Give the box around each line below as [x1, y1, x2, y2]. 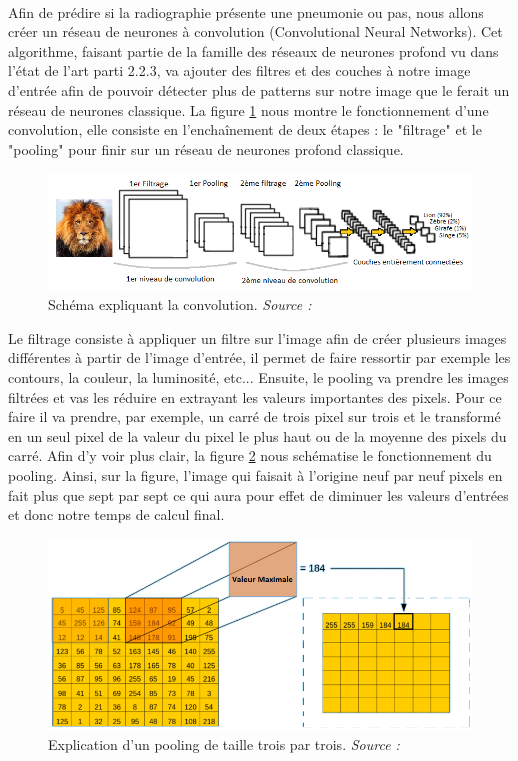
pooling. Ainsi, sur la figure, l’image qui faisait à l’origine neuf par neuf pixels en [8, 464, 503, 485]
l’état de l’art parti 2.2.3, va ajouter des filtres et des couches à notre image [8, 60, 471, 81]
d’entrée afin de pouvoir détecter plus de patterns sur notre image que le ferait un [8, 79, 510, 100]
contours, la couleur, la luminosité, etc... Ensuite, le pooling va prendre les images [8, 366, 509, 387]
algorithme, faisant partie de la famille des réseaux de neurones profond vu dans [8, 40, 499, 61]
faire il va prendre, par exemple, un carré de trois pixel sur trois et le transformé [8, 406, 501, 427]
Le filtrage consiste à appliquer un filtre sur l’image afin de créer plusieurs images [8, 327, 507, 348]
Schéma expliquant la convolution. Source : [48, 294, 312, 315]
